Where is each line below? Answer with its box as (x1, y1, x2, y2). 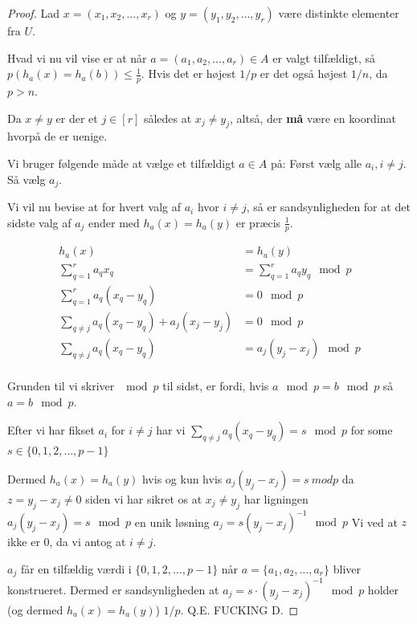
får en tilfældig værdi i (20, 560, 132, 577)
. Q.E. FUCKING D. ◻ (180, 601, 299, 618)
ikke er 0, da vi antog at (7, 533, 126, 550)
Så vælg (7, 170, 46, 187)
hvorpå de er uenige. (7, 128, 108, 145)
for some (350, 422, 393, 438)
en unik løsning (134, 513, 210, 530)
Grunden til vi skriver (7, 377, 115, 394)
